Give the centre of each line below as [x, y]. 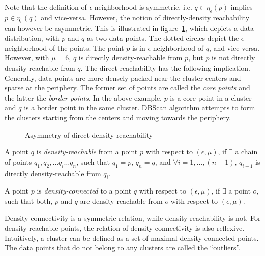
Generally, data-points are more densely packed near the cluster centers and [123, 77]
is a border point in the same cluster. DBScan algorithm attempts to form [140, 107]
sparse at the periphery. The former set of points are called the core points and [127, 88]
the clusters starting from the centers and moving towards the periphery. [118, 117]
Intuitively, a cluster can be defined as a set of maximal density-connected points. [132, 237]
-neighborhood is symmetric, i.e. [142, 7]
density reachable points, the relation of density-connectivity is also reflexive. [125, 228]
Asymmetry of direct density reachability [89, 134]
